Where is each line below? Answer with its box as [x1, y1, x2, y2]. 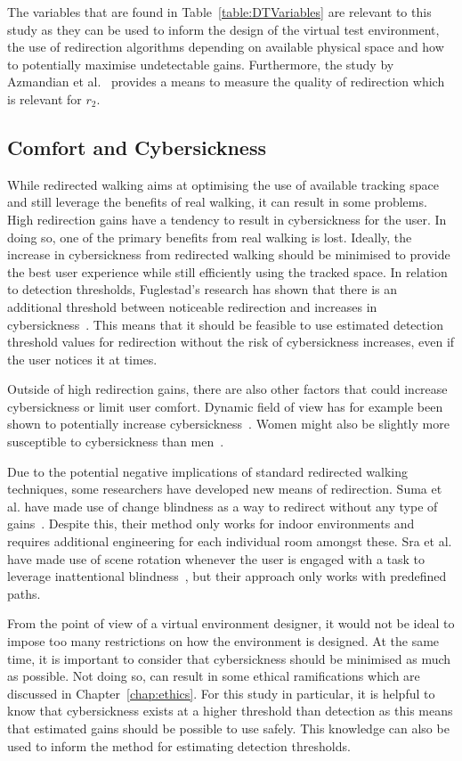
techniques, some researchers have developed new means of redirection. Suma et [7, 479, 442, 498]
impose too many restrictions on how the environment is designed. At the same [7, 632, 440, 651]
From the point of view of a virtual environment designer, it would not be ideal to [7, 614, 455, 633]
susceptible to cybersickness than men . [7, 432, 224, 451]
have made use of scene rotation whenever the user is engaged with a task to [7, 549, 426, 568]
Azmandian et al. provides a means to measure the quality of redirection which [7, 72, 445, 91]
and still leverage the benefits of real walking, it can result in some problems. [7, 192, 427, 211]
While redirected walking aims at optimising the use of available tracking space [7, 175, 439, 193]
